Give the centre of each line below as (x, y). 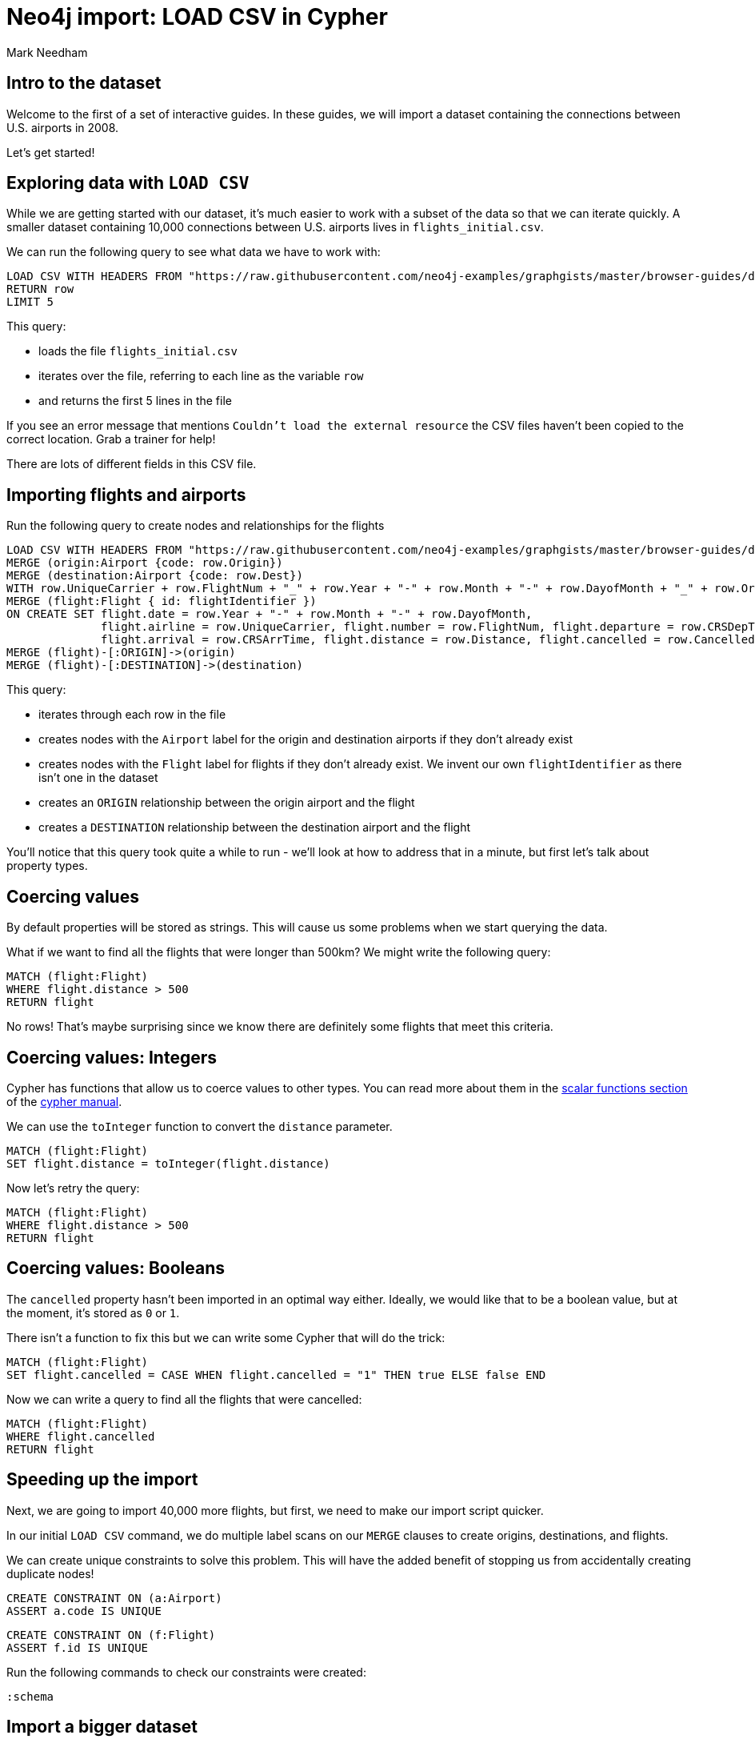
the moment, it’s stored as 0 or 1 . (93, 1312)
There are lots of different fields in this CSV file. (132, 464)
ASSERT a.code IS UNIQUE (84, 1611)
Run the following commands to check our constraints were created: (186, 1672)
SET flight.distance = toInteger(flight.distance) (168, 1163)
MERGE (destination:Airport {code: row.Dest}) (155, 576)
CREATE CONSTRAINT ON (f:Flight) (111, 1635)
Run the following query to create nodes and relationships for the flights (196, 526)
